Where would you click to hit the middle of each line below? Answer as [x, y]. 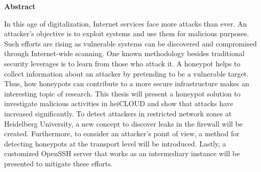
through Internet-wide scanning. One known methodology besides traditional [124, 53]
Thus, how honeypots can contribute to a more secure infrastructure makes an [127, 83]
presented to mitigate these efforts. [58, 163]
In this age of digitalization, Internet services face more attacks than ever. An [126, 23]
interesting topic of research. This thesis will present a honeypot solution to [122, 93]
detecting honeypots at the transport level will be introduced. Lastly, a [115, 143]
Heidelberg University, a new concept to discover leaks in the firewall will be [124, 123]
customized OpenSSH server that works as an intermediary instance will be [122, 153]
